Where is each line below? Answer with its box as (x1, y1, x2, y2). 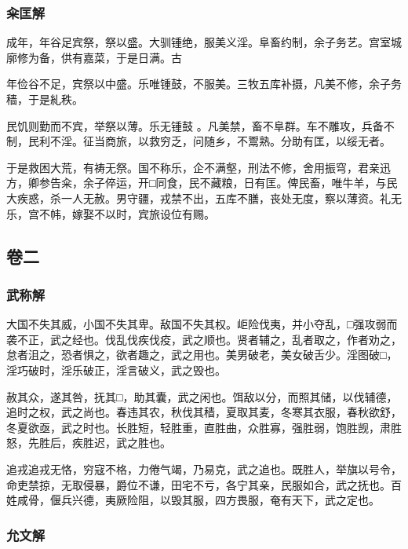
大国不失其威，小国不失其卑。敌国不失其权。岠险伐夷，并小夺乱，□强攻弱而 (6, 316, 398, 332)
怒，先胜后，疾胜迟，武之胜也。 (6, 434, 171, 451)
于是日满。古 (115, 49, 182, 65)
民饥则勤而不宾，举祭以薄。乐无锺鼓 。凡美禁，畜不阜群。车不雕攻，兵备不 (6, 117, 395, 134)
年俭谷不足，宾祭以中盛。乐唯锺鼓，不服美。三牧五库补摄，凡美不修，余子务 (6, 75, 402, 92)
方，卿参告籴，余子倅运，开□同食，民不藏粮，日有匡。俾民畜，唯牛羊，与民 (6, 174, 398, 191)
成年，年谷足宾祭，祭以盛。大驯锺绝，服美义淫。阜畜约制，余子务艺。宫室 (6, 34, 391, 50)
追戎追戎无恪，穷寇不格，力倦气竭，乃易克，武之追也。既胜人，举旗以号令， (6, 460, 402, 477)
